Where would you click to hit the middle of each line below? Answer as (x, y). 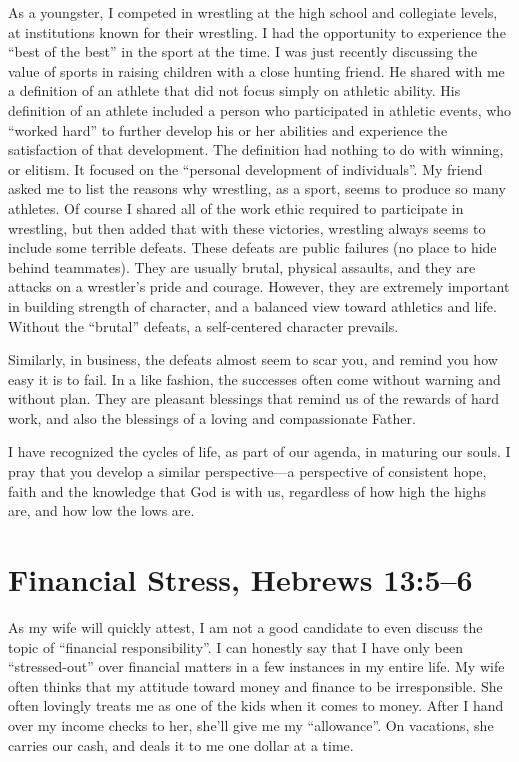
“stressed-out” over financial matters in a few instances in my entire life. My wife (256, 666)
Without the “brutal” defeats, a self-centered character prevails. (203, 325)
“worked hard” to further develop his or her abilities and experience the (228, 129)
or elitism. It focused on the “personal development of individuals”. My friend (245, 168)
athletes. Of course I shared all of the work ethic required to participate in (236, 207)
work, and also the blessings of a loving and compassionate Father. (212, 417)
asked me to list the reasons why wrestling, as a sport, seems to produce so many (257, 188)
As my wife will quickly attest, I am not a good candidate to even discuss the (245, 626)
